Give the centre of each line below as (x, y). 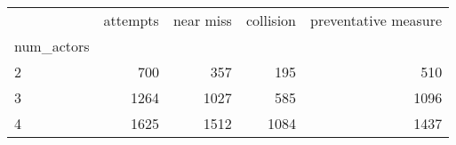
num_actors (52, 46)
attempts (131, 20)
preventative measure (376, 20)
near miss (202, 20)
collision (271, 20)
